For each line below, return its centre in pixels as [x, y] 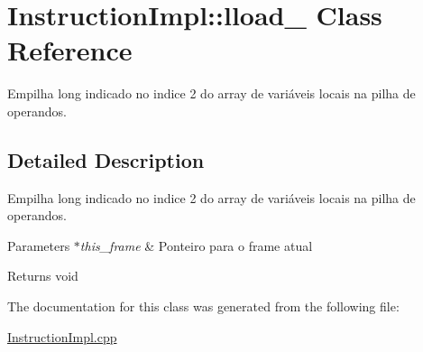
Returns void [43, 276]
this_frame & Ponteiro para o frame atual [196, 245]
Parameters [39, 245]
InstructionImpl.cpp [62, 336]
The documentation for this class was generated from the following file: [203, 306]
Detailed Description [106, 159]
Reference [70, 50]
